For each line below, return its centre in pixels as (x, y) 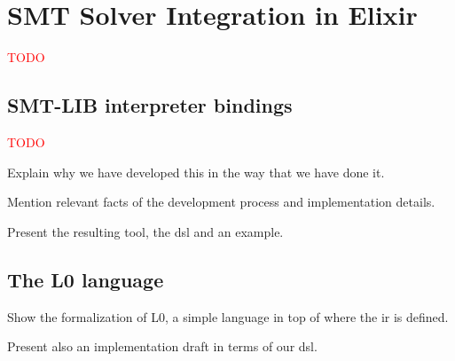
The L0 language (86, 279)
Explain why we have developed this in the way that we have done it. (196, 172)
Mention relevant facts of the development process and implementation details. (221, 202)
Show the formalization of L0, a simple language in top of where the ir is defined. (228, 316)
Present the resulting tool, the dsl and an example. (145, 231)
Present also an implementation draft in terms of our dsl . (162, 346)
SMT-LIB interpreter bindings (150, 105)
